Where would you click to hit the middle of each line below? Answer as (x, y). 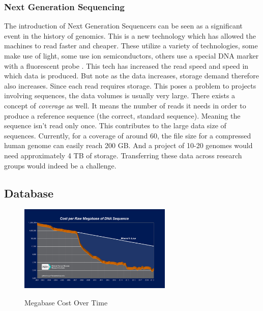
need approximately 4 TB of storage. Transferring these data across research (123, 155)
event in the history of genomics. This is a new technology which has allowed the (130, 35)
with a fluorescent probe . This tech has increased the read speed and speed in (126, 65)
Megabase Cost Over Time (66, 302)
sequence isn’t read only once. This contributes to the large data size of (115, 125)
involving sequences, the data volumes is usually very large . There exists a (120, 95)
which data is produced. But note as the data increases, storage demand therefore (131, 76)
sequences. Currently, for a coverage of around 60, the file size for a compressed (128, 135)
